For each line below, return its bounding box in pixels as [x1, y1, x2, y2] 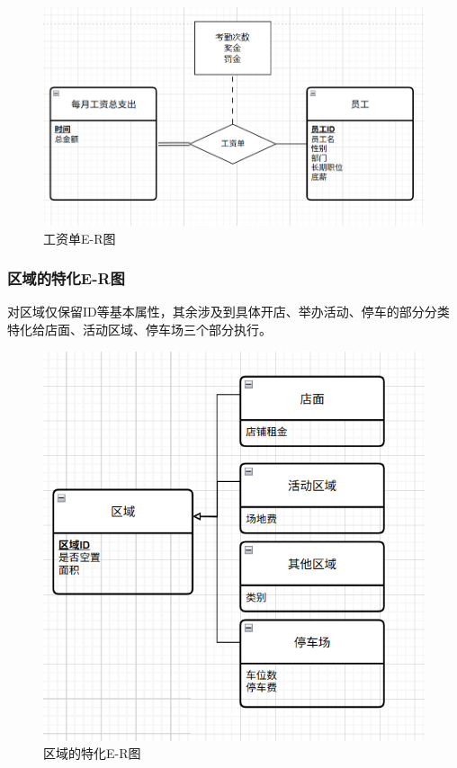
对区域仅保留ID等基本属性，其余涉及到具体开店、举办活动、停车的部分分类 [7, 302, 450, 321]
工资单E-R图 [43, 228, 116, 247]
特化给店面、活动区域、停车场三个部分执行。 [7, 320, 272, 339]
